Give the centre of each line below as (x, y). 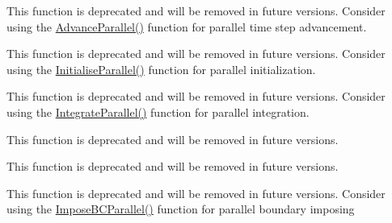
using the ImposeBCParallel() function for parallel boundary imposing (181, 209)
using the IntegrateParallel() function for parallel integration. (158, 111)
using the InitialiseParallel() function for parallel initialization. (161, 69)
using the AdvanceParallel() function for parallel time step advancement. (187, 26)
